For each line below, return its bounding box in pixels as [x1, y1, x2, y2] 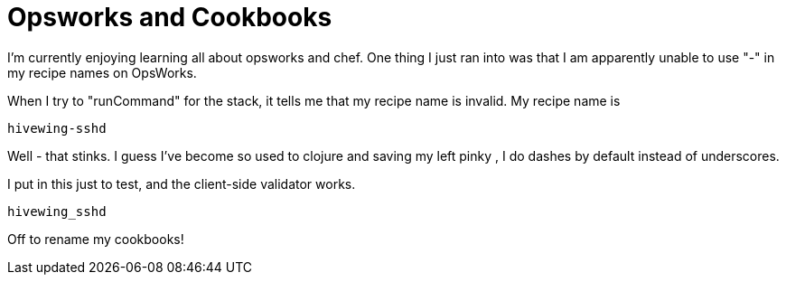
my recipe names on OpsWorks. [7, 64, 197, 80]
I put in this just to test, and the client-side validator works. [7, 175, 356, 192]
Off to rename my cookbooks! [7, 230, 184, 247]
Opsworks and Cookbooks [7, 2, 332, 33]
